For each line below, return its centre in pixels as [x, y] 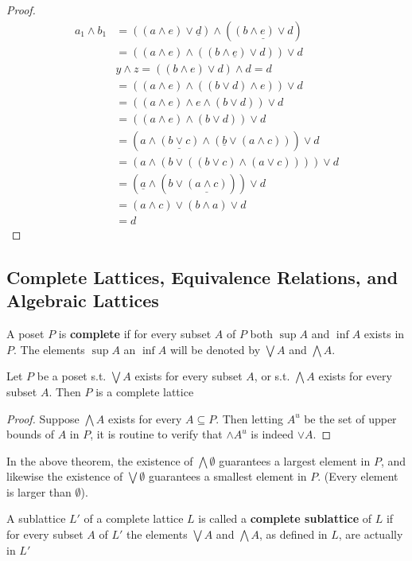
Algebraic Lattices [83, 300]
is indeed [272, 434]
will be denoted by [215, 349]
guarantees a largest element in [295, 460]
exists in [384, 334]
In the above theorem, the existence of [100, 460]
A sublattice [36, 518]
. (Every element [358, 476]
